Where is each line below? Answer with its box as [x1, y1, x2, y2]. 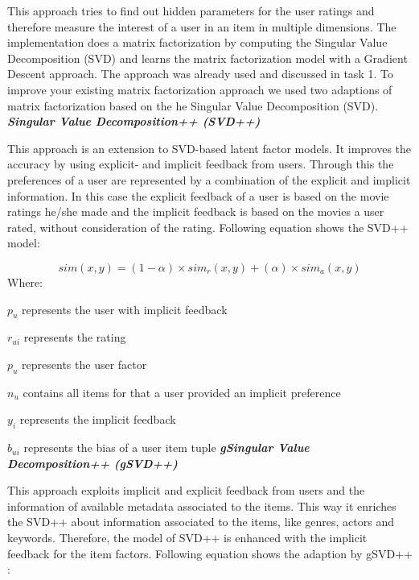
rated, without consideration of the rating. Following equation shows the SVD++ [7, 218, 409, 235]
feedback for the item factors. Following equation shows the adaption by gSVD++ [7, 545, 413, 561]
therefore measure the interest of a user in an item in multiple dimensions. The [7, 18, 396, 35]
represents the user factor [22, 355, 147, 372]
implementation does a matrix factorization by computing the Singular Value [7, 34, 388, 51]
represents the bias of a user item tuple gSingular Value [23, 439, 310, 456]
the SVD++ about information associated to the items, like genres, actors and [7, 513, 394, 530]
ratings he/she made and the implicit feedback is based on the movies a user [7, 203, 384, 220]
